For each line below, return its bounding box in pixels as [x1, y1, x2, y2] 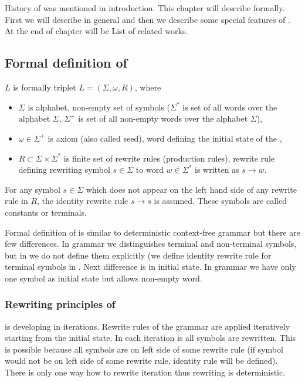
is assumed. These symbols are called [154, 195, 287, 207]
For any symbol [5, 183, 60, 195]
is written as [195, 163, 239, 176]
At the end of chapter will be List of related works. [5, 25, 188, 37]
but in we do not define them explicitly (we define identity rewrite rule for [5, 249, 272, 261]
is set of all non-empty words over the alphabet [78, 112, 248, 125]
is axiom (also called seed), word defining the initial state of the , [48, 132, 282, 144]
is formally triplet [13, 81, 76, 93]
